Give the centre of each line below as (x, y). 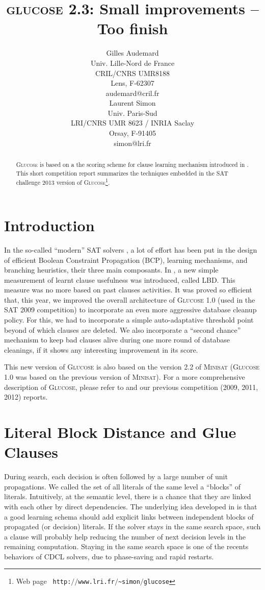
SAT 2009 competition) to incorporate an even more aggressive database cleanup (130, 310)
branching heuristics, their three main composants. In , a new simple (111, 270)
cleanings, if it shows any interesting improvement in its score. (101, 349)
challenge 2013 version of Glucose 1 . (63, 182)
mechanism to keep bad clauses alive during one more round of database (117, 340)
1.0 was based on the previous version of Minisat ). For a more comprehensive (125, 377)
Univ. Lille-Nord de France (132, 63)
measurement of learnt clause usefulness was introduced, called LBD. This (120, 279)
